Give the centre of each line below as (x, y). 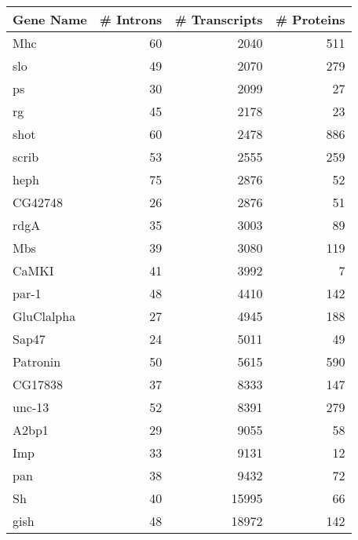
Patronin (37, 361)
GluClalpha (44, 316)
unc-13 (31, 407)
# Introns (131, 19)
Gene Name (50, 19)
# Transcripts (219, 19)
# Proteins (310, 19)
